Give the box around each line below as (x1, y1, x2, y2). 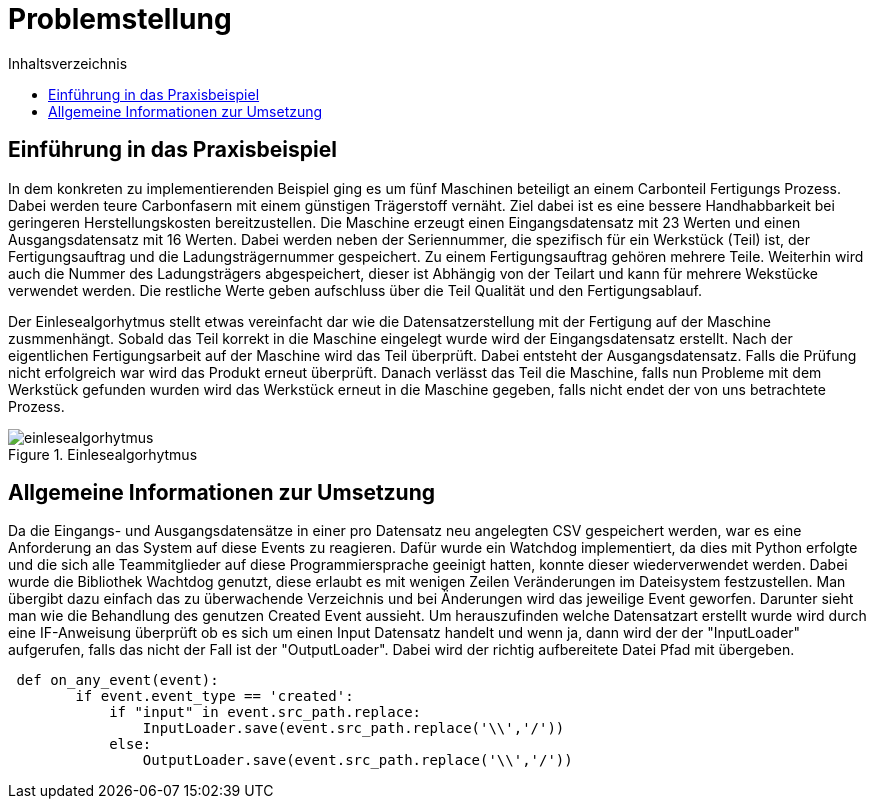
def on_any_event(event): (16, 672, 219, 689)
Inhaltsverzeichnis (8, 54, 128, 72)
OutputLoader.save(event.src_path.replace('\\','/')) (142, 752, 573, 769)
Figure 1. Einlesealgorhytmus (8, 445, 198, 463)
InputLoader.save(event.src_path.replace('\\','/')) (142, 720, 565, 737)
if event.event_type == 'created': (75, 688, 354, 705)
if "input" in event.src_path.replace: (109, 704, 422, 721)
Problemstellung (8, 2, 232, 36)
